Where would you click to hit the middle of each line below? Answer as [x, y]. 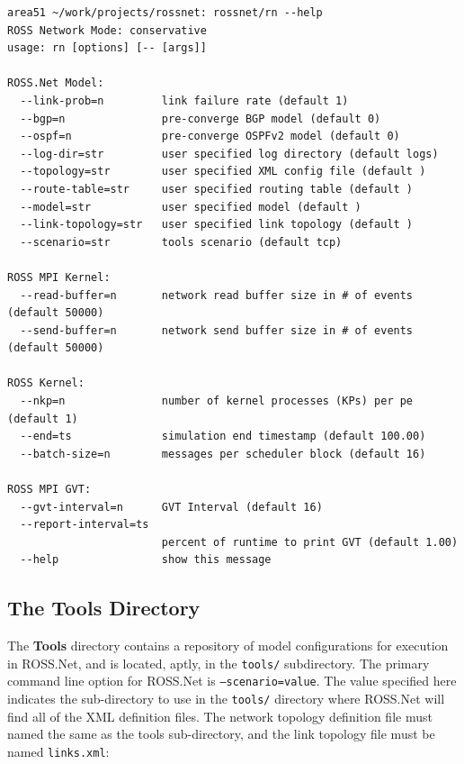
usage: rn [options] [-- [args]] [107, 48]
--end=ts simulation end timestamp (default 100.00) [223, 437]
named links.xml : [58, 751]
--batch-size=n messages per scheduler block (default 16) [223, 454]
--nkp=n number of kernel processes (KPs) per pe [217, 401]
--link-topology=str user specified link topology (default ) [217, 225]
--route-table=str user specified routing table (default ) [217, 189]
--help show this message [146, 560]
